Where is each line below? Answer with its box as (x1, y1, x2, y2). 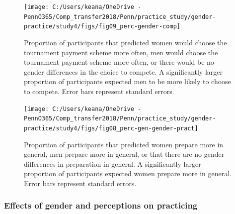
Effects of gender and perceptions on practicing (4, 199, 198, 212)
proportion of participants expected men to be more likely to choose (24, 76, 231, 87)
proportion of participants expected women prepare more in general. (24, 168, 232, 179)
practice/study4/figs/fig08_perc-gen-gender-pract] (24, 124, 198, 132)
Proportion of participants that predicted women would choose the (24, 37, 227, 47)
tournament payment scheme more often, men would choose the (24, 47, 218, 57)
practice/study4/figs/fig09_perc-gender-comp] (24, 23, 180, 30)
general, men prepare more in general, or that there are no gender (24, 149, 225, 159)
